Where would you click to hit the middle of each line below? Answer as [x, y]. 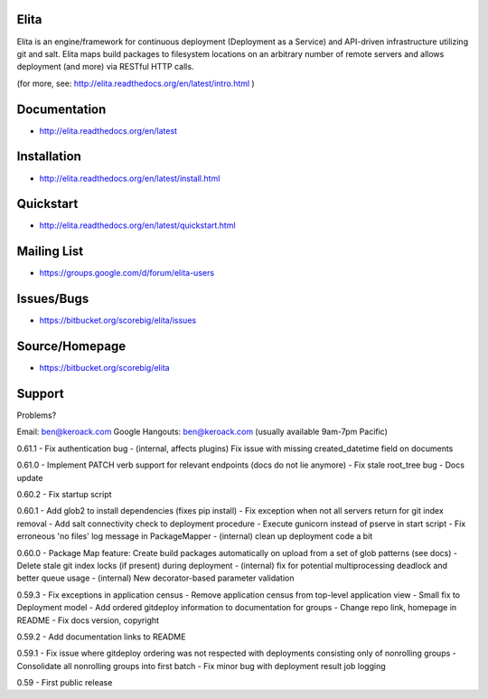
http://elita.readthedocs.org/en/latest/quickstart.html [137, 225]
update [30, 477]
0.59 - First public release [65, 683]
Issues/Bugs [53, 299]
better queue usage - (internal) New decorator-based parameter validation [155, 578]
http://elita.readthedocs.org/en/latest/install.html [130, 178]
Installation [49, 157]
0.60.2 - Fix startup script [64, 494]
